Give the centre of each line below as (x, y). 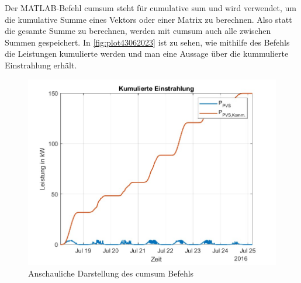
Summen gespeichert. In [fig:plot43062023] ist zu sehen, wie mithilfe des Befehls (147, 42)
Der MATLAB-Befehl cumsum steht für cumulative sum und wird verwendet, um (150, 8)
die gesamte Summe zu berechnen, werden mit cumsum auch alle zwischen (138, 31)
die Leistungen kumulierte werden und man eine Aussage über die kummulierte (147, 54)
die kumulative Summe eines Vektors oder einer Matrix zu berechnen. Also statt (148, 19)
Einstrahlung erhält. (41, 65)
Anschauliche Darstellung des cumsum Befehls (111, 273)
